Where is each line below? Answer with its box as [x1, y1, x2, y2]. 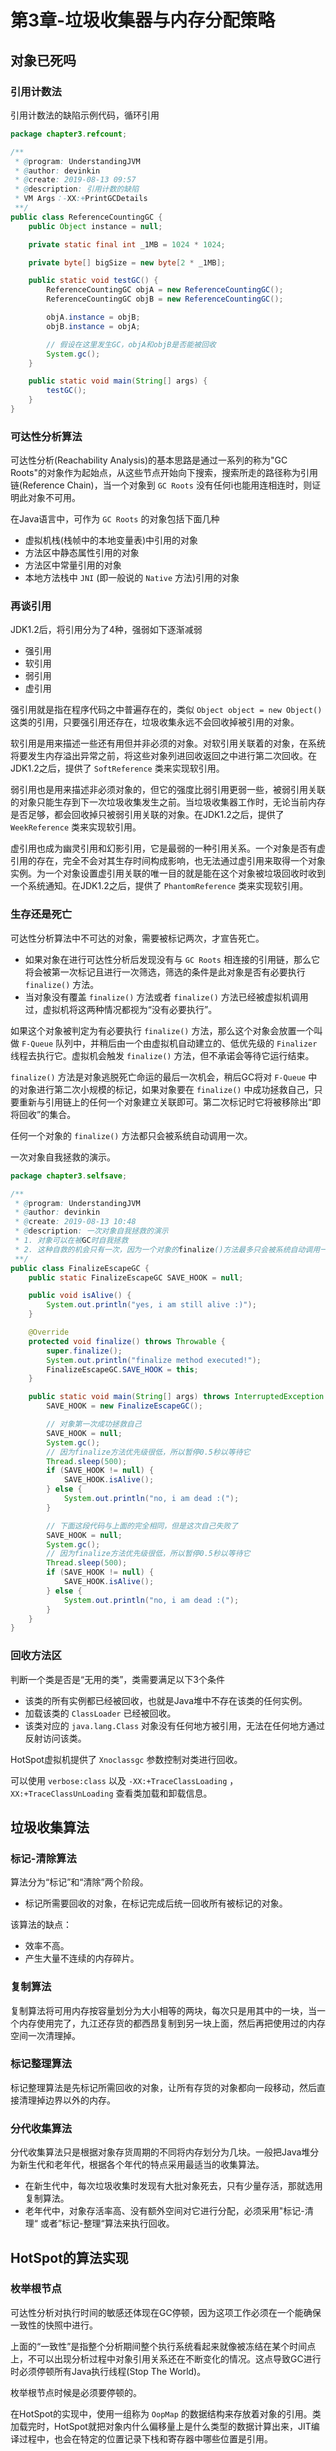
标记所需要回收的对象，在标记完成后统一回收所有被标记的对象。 [24, 1897, 288, 1910]
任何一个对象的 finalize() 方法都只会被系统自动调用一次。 [10, 1129, 253, 1141]
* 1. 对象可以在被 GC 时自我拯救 [14, 1236, 129, 1246]
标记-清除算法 [10, 1851, 77, 1865]
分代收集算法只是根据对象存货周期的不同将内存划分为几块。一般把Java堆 [10, 2146, 311, 2158]
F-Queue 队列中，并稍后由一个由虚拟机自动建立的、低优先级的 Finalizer [21, 1037, 318, 1049]
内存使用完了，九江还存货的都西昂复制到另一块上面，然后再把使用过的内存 [18, 2017, 326, 2029]
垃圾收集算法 [10, 1819, 90, 1836]
